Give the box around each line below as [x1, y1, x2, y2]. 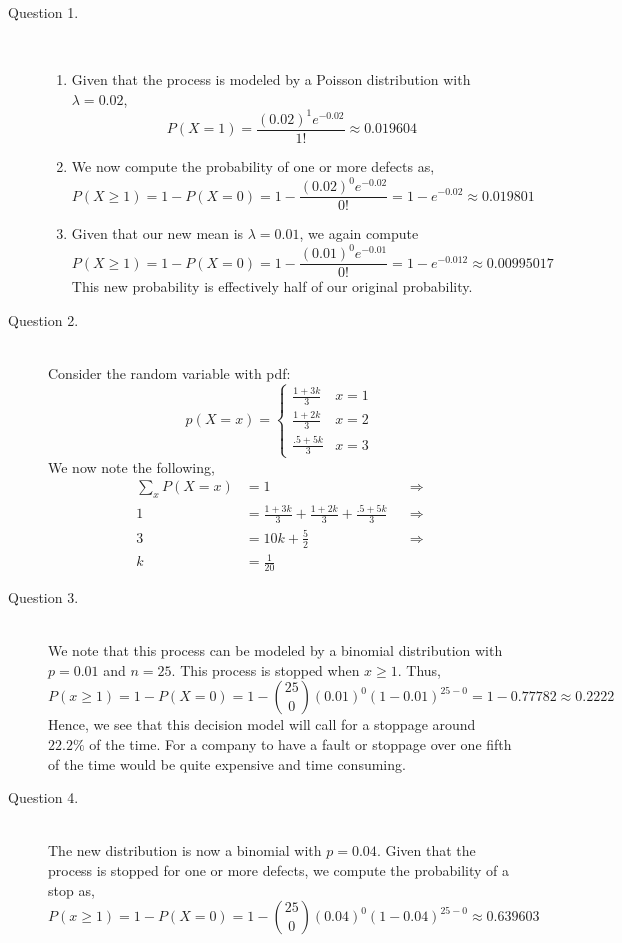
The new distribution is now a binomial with [48, 840, 322, 861]
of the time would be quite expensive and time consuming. [48, 753, 406, 774]
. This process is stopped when [171, 659, 360, 680]
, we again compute [299, 223, 419, 244]
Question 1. [8, 2, 79, 22]
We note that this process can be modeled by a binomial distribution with [48, 640, 503, 661]
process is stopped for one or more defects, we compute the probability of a [48, 859, 509, 880]
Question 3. [8, 587, 79, 607]
